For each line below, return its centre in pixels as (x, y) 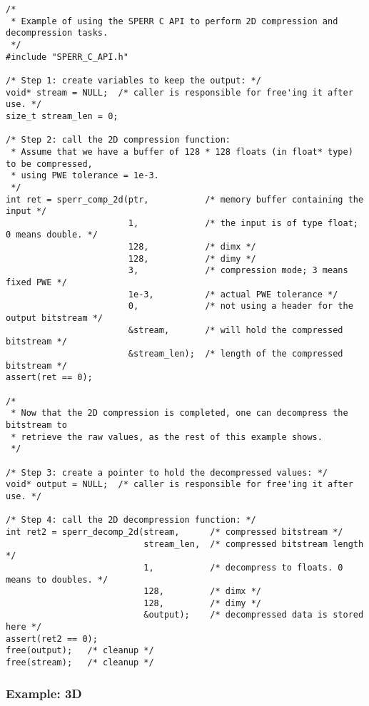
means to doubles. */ (57, 579)
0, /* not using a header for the (241, 306)
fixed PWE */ (36, 283)
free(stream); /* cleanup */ (80, 663)
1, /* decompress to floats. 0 (243, 567)
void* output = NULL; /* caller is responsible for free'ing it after (180, 485)
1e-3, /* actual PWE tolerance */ (233, 294)
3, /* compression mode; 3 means (238, 271)
